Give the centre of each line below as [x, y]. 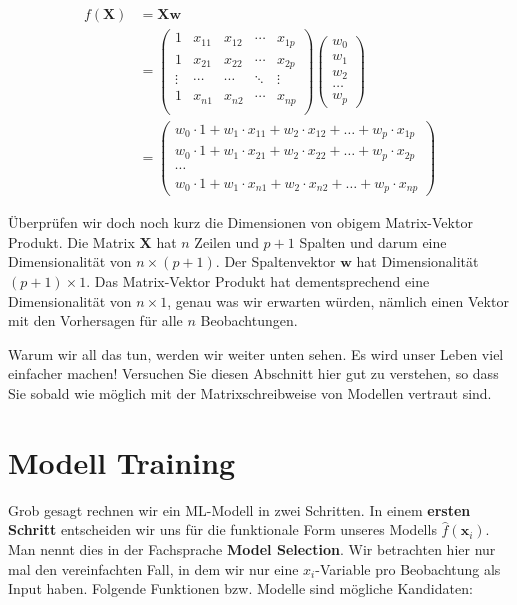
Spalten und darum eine [373, 241]
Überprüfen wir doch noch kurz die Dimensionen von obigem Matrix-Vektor [240, 222]
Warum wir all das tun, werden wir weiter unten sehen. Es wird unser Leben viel [256, 353]
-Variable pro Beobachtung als [408, 568]
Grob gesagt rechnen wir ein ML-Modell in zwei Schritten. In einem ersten [239, 509]
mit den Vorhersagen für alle [95, 320]
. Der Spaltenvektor [275, 261]
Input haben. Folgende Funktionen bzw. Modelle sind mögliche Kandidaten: [240, 588]
